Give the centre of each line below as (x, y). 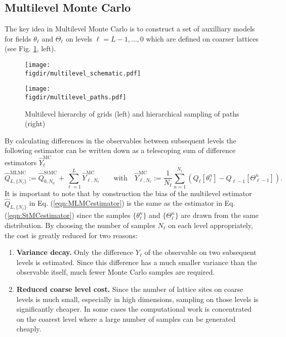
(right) (35, 123)
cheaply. (29, 329)
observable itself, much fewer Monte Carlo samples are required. (116, 272)
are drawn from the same (220, 215)
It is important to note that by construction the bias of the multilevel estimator (128, 193)
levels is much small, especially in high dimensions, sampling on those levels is (137, 299)
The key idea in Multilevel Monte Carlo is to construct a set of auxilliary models (130, 29)
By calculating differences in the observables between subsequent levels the (120, 140)
